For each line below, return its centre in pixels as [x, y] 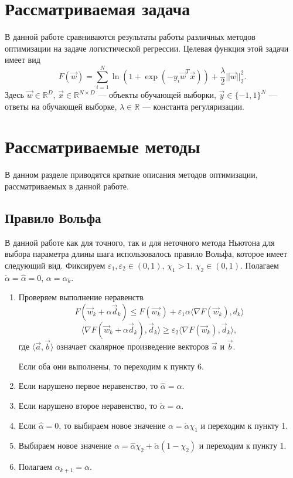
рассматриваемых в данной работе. [67, 186]
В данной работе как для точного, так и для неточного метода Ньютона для [140, 242]
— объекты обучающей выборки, [157, 95]
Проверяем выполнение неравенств [81, 297]
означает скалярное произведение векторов [133, 346]
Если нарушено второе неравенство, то [88, 405]
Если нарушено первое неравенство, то [88, 386]
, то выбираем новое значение [112, 425]
